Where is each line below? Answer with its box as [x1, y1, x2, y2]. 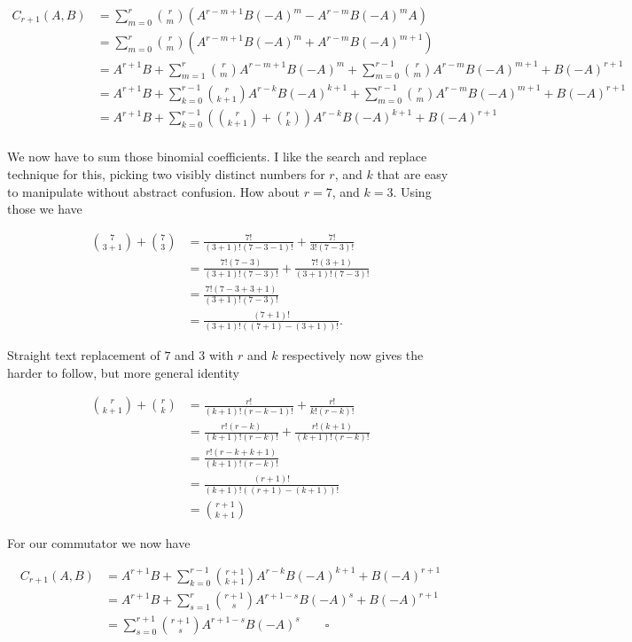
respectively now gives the [282, 346, 424, 364]
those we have [7, 200, 82, 218]
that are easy [377, 165, 449, 184]
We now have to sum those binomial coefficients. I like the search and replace [7, 147, 427, 166]
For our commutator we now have [7, 533, 191, 552]
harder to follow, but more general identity [7, 363, 239, 381]
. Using [393, 182, 432, 200]
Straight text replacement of [7, 346, 160, 364]
